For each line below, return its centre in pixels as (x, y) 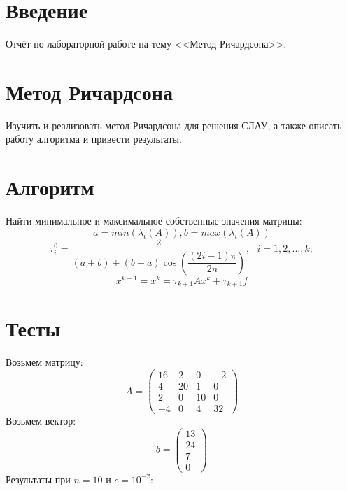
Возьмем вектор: (41, 421)
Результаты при (38, 479)
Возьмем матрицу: (44, 362)
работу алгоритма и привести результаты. (94, 139)
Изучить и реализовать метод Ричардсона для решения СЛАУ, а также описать (174, 125)
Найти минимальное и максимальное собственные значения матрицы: (154, 221)
